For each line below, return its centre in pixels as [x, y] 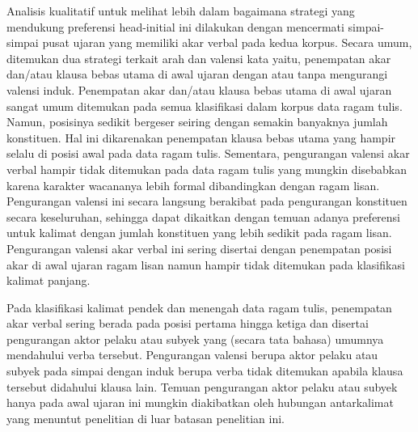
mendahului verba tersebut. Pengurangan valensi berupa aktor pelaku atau [192, 355]
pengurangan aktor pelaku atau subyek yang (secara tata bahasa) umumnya [195, 339]
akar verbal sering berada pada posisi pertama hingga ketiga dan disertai [188, 323]
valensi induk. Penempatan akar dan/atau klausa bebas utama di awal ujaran [199, 89]
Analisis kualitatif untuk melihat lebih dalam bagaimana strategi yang [181, 11]
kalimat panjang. [49, 280]
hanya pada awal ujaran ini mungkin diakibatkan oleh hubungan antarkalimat [200, 402]
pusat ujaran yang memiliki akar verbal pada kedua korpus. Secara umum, [227, 42]
